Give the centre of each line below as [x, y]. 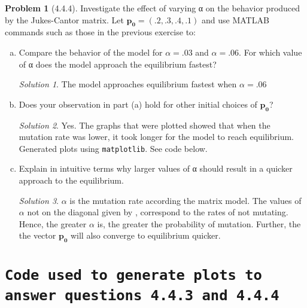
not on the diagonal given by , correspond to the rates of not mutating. [158, 212]
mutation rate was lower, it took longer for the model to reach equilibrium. [156, 137]
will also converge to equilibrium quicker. [145, 235]
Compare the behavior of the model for [91, 52]
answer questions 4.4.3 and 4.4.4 [142, 295]
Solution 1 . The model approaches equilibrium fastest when [128, 84]
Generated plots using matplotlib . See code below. [113, 148]
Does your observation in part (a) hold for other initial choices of [138, 104]
